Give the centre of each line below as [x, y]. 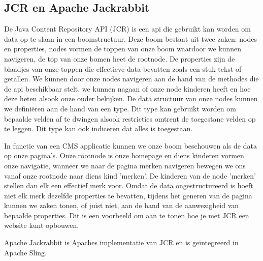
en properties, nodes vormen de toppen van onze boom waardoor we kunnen [123, 49]
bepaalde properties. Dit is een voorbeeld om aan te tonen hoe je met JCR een [127, 215]
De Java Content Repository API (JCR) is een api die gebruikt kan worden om [127, 29]
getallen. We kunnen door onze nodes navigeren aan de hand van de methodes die [131, 79]
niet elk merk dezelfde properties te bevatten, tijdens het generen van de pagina [128, 195]
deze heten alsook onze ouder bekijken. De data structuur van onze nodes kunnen [131, 98]
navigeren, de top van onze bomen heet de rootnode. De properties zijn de [120, 58]
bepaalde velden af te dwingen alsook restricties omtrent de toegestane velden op [130, 118]
